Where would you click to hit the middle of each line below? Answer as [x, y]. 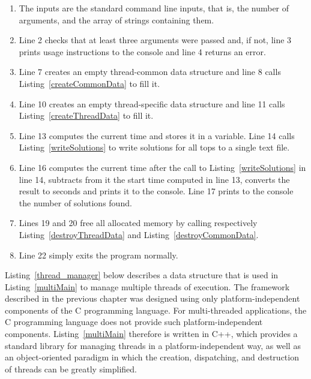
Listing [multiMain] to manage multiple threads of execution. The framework [147, 286]
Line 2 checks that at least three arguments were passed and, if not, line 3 [155, 40]
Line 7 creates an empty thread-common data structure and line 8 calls [150, 72]
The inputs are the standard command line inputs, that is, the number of [154, 8]
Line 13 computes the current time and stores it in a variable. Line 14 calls [157, 135]
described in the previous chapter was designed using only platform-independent [152, 298]
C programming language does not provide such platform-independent [134, 322]
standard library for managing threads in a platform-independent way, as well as [153, 345]
